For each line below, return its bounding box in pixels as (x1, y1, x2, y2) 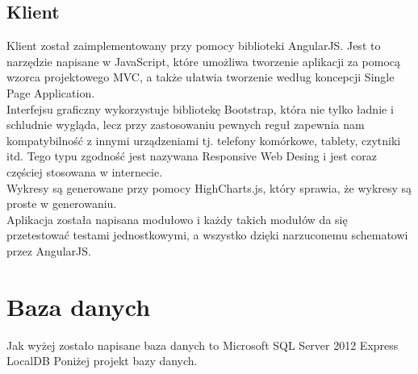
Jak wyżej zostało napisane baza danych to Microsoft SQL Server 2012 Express (6, 336, 399, 353)
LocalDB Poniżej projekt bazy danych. (6, 352, 198, 369)
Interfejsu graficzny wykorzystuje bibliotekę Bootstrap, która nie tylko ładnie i (6, 100, 394, 117)
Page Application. (6, 84, 95, 101)
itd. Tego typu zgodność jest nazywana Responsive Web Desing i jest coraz (6, 148, 377, 164)
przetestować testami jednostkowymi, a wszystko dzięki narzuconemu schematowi (6, 226, 408, 243)
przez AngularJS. (6, 242, 91, 259)
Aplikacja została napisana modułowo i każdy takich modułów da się (6, 210, 348, 227)
